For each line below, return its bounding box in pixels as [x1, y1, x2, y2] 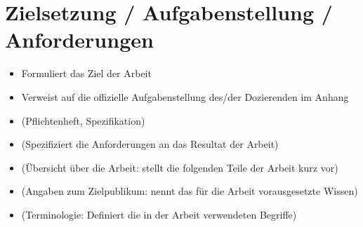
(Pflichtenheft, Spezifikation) [21, 113, 145, 128]
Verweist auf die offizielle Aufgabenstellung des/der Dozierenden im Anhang [21, 89, 349, 104]
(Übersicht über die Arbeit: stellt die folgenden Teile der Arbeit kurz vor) [21, 160, 338, 174]
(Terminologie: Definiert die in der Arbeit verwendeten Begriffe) [21, 207, 297, 221]
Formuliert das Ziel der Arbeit [21, 66, 152, 81]
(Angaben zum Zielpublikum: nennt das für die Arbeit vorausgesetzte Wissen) [21, 184, 358, 198]
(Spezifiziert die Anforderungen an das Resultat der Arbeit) [21, 137, 279, 151]
